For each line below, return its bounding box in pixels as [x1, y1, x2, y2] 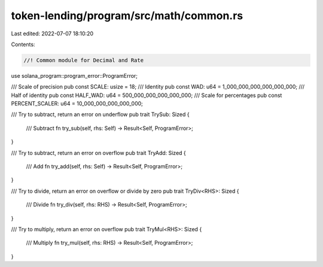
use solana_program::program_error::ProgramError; [11, 72, 138, 79]
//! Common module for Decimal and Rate [23, 57, 144, 63]
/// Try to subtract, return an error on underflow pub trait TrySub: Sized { [11, 111, 190, 118]
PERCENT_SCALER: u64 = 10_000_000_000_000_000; [11, 100, 144, 107]
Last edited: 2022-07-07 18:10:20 [11, 30, 94, 37]
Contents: [11, 41, 35, 48]
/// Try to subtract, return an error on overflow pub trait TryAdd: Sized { [11, 149, 187, 156]
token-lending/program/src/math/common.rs [11, 9, 243, 22]
